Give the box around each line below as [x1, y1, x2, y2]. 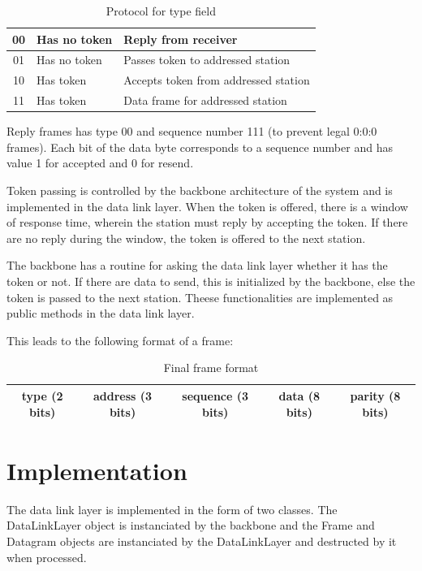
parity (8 [350, 387, 401, 404]
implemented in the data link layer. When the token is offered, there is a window [6, 197, 408, 214]
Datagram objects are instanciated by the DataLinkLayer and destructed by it [6, 532, 397, 549]
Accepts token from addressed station [123, 71, 310, 89]
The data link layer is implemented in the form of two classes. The [6, 500, 338, 517]
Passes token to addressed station [123, 51, 291, 68]
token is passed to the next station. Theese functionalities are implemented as [6, 288, 394, 305]
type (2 [21, 387, 63, 404]
